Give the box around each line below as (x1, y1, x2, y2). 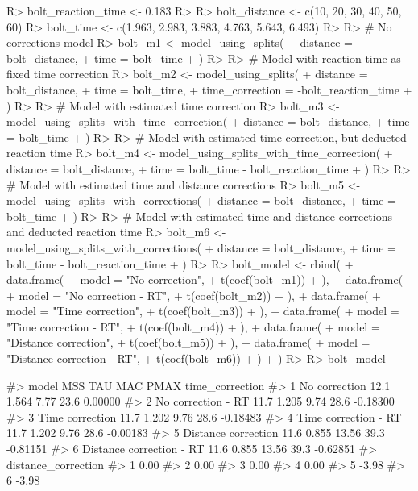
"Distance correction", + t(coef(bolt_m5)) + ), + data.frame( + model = (6, 334, 370, 351)
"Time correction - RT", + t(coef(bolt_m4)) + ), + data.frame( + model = (6, 318, 380, 335)
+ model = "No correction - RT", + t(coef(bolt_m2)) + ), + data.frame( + (6, 286, 381, 303)
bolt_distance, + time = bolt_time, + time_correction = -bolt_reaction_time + (6, 81, 412, 98)
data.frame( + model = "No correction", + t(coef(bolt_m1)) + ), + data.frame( (6, 271, 404, 288)
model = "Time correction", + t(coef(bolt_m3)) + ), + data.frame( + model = (6, 302, 399, 319)
